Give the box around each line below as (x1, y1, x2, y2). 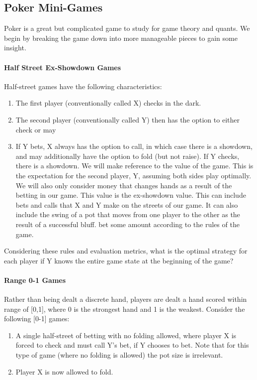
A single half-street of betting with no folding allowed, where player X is (15, 330, 237, 340)
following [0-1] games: (4, 313, 70, 324)
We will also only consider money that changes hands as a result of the (15, 180, 232, 190)
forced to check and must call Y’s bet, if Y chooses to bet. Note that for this (15, 340, 249, 350)
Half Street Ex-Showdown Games (4, 62, 121, 72)
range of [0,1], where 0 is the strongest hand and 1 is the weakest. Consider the (4, 303, 245, 314)
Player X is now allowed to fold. (15, 366, 113, 377)
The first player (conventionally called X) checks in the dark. (15, 98, 201, 108)
